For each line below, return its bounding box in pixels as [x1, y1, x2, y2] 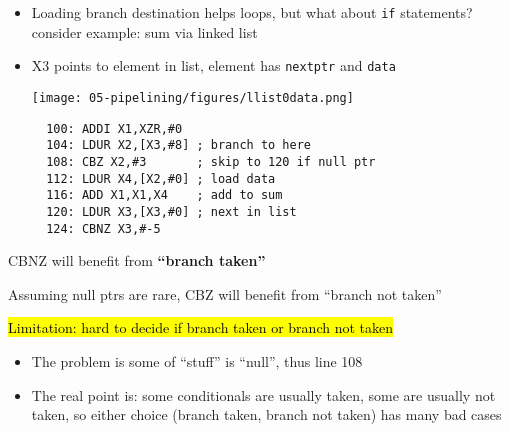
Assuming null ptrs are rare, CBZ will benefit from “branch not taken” [8, 283, 442, 304]
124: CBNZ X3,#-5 [46, 221, 161, 236]
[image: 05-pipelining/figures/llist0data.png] [31, 90, 354, 105]
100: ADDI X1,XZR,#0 [46, 121, 183, 136]
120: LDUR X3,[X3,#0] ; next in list [46, 204, 297, 219]
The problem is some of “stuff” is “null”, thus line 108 [31, 350, 363, 371]
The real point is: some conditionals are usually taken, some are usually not [31, 384, 496, 405]
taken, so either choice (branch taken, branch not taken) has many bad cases [31, 404, 502, 425]
